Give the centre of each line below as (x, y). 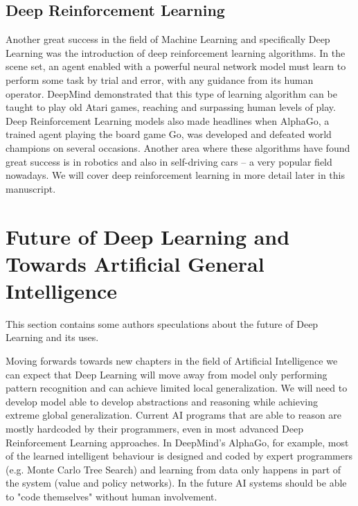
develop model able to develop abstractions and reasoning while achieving (162, 401)
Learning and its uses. (52, 337)
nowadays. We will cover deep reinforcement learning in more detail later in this (175, 175)
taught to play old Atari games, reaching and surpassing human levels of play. (171, 107)
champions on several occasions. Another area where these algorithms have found (178, 147)
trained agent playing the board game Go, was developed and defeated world (169, 134)
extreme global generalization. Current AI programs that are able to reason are (174, 415)
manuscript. (31, 188)
